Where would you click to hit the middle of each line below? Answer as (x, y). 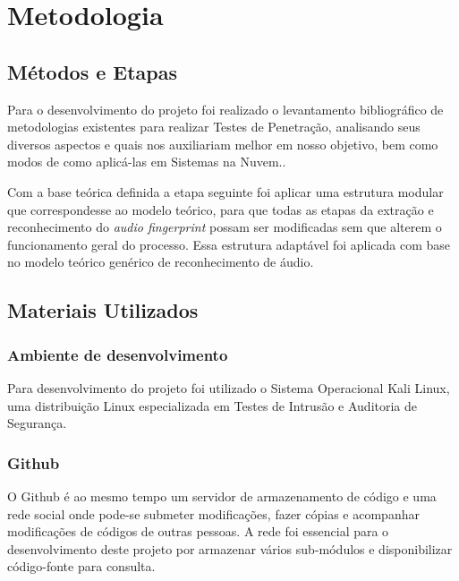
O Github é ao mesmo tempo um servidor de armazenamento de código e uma (222, 496)
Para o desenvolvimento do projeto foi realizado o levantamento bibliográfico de (225, 109)
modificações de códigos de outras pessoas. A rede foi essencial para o (198, 531)
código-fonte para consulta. (81, 566)
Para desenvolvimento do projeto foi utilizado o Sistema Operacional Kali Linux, (229, 387)
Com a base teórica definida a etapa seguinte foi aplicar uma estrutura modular (225, 191)
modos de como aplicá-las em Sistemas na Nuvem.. (147, 162)
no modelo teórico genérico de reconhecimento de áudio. (161, 262)
